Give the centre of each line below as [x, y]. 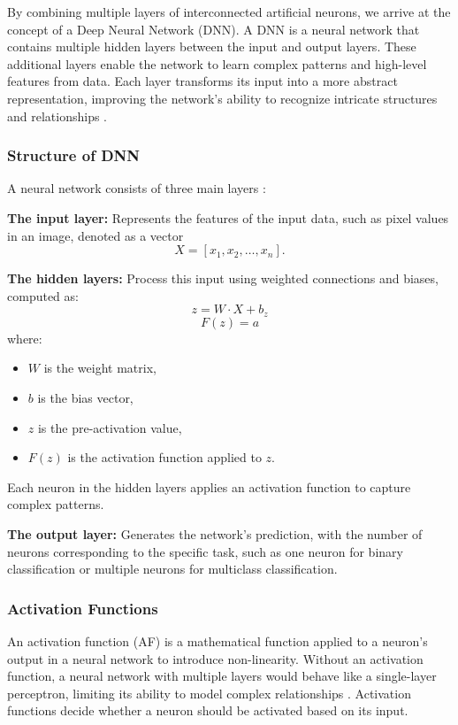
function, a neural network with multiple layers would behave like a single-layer [222, 676]
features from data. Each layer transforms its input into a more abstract [202, 81]
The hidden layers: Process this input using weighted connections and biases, [223, 278]
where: [25, 338]
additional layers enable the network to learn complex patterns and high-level [217, 63]
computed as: [43, 295]
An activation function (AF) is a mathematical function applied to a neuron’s [218, 640]
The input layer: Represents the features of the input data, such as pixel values [228, 217]
